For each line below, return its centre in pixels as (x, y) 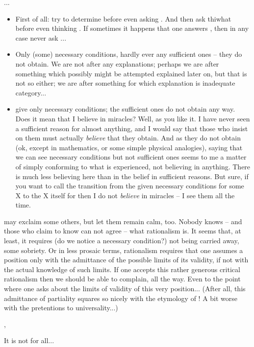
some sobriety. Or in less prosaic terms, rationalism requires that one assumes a (124, 250)
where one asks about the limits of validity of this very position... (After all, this (125, 289)
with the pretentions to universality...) (61, 308)
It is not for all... (29, 340)
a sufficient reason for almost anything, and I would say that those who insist (132, 128)
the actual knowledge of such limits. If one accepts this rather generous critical (122, 269)
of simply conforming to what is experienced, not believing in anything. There (133, 166)
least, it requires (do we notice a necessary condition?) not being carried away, (122, 241)
